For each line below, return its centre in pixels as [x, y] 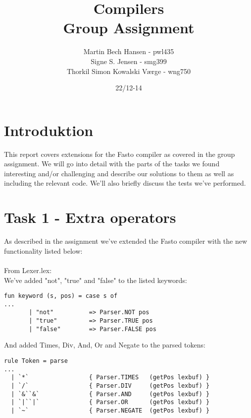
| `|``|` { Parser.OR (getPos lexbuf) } [110, 402]
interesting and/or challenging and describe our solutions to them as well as [119, 173]
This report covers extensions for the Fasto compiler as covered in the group [120, 154]
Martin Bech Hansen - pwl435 [129, 51]
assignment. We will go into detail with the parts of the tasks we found [112, 164]
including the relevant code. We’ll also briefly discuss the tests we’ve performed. [125, 183]
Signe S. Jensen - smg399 [129, 61]
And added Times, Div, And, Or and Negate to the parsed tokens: [105, 345]
